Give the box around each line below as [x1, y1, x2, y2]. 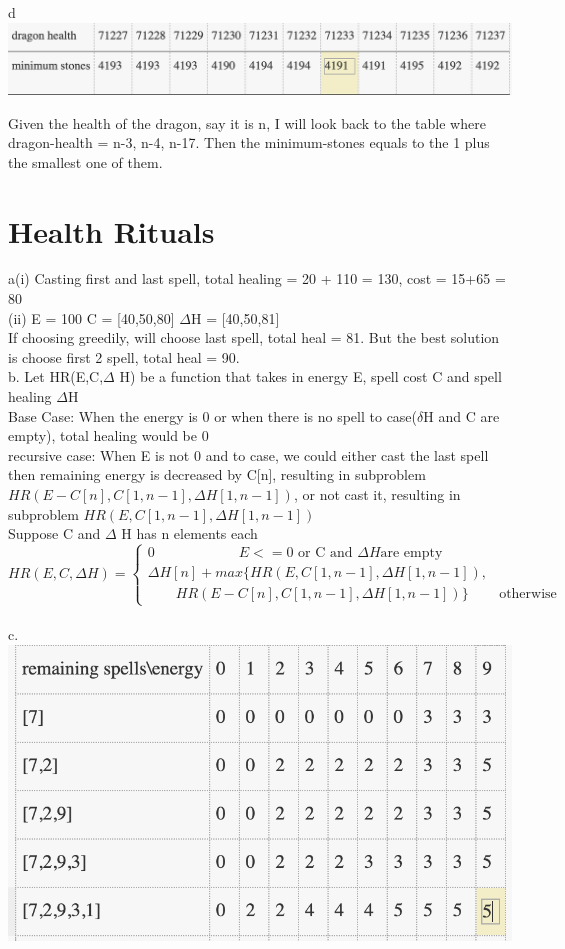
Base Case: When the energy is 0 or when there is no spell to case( [8, 405, 418, 426]
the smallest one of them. [8, 151, 163, 172]
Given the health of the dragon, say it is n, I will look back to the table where [8, 112, 486, 133]
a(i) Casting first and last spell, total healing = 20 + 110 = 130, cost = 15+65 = [8, 268, 506, 289]
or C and [298, 546, 353, 561]
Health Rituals [8, 210, 215, 251]
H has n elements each [121, 523, 258, 544]
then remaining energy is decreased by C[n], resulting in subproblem [8, 464, 426, 485]
